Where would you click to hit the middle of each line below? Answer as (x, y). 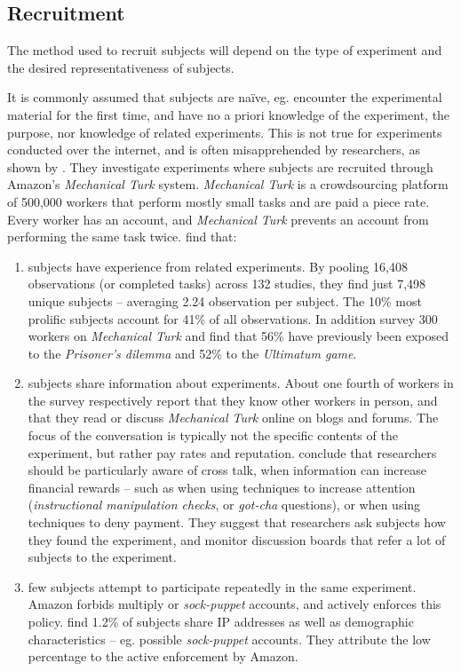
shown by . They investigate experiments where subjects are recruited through (220, 166)
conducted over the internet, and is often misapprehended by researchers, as (214, 150)
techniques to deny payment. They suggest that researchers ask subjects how (237, 522)
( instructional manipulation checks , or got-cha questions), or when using (224, 505)
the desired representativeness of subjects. (121, 67)
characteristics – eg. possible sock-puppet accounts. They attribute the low (229, 639)
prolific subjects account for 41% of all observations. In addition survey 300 (233, 318)
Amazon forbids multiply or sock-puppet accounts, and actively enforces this (234, 604)
